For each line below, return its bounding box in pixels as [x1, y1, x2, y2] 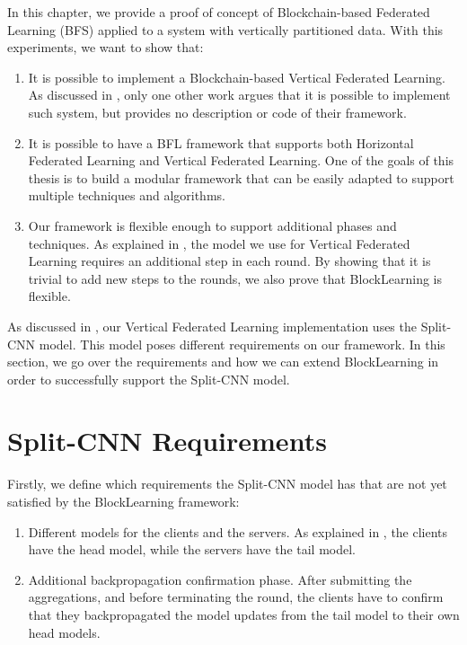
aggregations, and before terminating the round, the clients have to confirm [28, 588, 444, 606]
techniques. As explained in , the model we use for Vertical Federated [28, 234, 410, 252]
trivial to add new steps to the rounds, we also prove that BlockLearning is [28, 269, 442, 287]
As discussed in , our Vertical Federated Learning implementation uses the [7, 316, 417, 335]
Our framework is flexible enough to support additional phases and [28, 216, 397, 234]
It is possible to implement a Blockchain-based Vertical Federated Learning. [28, 67, 445, 86]
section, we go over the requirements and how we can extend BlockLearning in [7, 352, 439, 371]
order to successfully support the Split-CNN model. [7, 369, 290, 388]
